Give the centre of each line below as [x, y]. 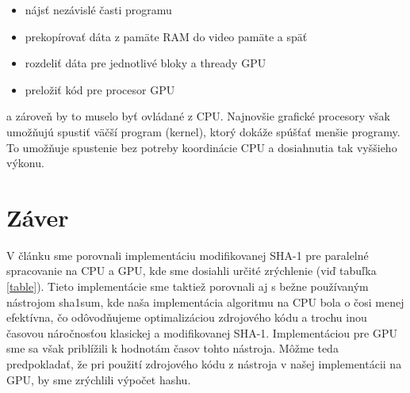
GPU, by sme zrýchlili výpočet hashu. [99, 379]
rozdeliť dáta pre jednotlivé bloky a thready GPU [146, 63]
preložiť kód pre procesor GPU [100, 89]
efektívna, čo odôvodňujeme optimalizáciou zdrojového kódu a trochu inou [187, 317]
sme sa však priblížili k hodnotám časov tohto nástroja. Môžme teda [172, 348]
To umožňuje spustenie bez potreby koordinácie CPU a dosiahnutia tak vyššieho [202, 147]
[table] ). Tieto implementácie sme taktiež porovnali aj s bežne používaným [188, 286]
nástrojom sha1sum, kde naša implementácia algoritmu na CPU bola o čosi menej [205, 301]
